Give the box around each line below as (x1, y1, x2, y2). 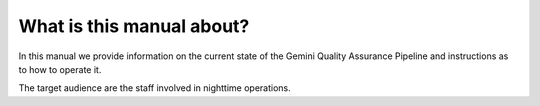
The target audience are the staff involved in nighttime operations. (18, 82, 292, 94)
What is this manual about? (18, 15, 250, 37)
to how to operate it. (18, 63, 102, 75)
